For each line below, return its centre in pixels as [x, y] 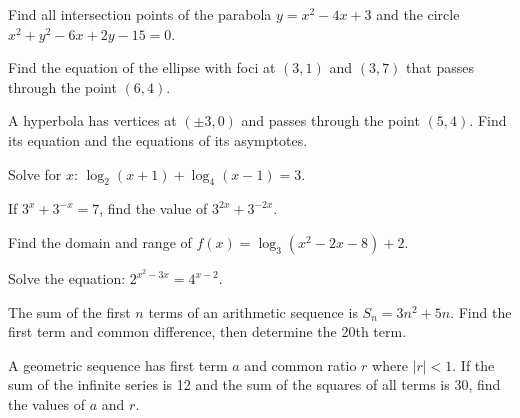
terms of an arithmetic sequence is [253, 311]
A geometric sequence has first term [118, 364]
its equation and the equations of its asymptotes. [158, 139]
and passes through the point [330, 120]
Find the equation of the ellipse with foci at [142, 67]
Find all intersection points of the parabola [140, 14]
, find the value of [153, 208]
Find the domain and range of [100, 241]
